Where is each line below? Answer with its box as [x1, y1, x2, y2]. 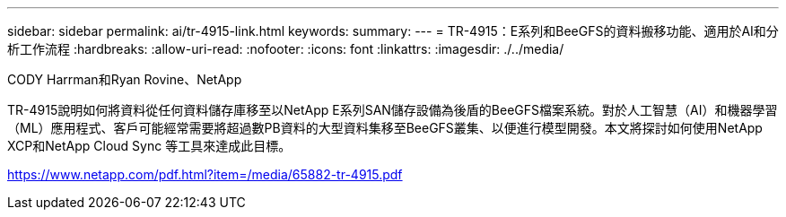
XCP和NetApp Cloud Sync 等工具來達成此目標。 [7, 138, 292, 153]
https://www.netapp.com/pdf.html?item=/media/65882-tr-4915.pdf [7, 167, 403, 182]
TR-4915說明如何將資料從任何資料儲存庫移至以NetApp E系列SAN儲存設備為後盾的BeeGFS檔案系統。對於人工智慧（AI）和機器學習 [7, 102, 778, 117]
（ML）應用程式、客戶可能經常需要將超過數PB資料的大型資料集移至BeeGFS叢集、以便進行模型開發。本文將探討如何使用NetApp [7, 120, 763, 135]
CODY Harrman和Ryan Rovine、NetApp [7, 72, 242, 87]
